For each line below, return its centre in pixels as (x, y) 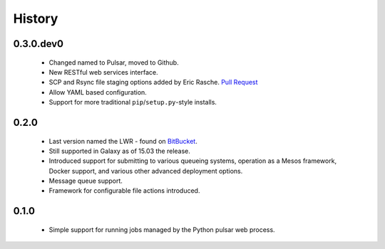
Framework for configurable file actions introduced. (124, 191)
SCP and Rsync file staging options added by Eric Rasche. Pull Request (153, 83)
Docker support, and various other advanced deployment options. (146, 171)
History (36, 18)
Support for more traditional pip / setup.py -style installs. (133, 102)
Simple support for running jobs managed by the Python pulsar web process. (162, 229)
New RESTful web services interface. (103, 72)
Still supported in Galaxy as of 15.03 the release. (119, 151)
